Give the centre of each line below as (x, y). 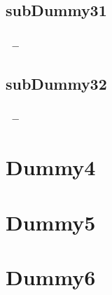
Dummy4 (51, 167)
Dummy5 (51, 222)
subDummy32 (56, 84)
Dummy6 (51, 277)
